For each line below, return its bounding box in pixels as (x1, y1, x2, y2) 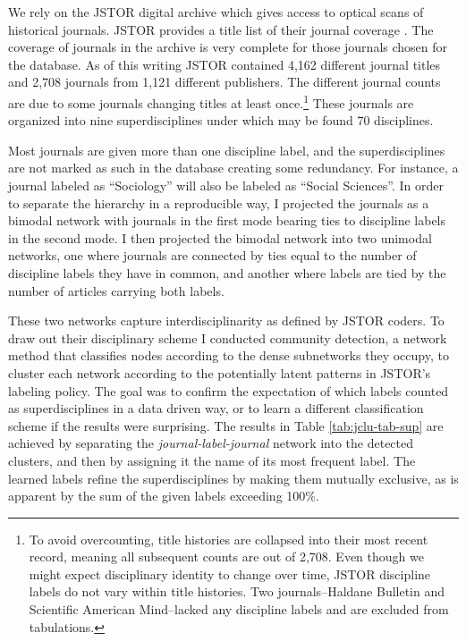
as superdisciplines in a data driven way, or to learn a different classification (8, 399, 424, 417)
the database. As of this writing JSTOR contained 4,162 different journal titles (8, 55, 441, 73)
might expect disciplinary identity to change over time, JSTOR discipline (29, 564, 431, 583)
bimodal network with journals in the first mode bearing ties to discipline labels (8, 211, 446, 230)
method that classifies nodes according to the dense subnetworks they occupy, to (8, 346, 449, 365)
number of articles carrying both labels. (8, 281, 225, 299)
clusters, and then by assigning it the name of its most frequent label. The (8, 451, 416, 469)
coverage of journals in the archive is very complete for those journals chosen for (8, 38, 448, 56)
